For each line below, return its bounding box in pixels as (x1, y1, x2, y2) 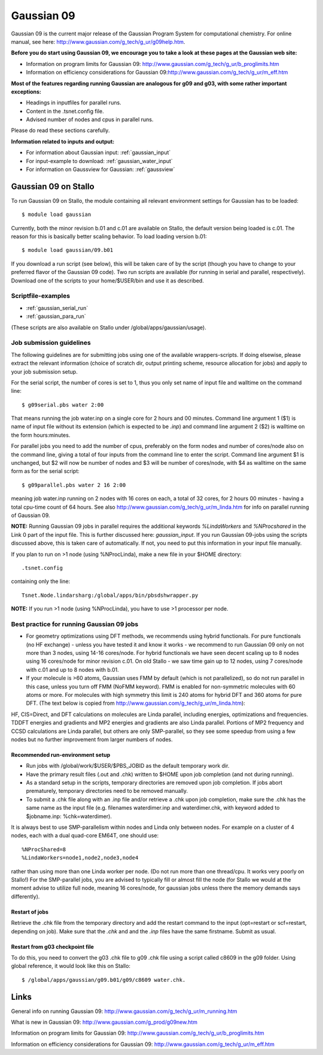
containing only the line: (11, 578, 71, 585)
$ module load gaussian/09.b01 (22, 247, 114, 254)
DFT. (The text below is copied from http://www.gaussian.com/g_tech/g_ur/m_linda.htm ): (26, 699, 245, 707)
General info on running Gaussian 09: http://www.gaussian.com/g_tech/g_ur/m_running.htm (11, 1008, 237, 1015)
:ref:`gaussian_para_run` (26, 312, 86, 320)
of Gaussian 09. (11, 512, 50, 519)
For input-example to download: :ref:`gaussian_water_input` (26, 157, 173, 164)
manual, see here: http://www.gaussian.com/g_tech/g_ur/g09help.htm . (11, 38, 185, 45)
